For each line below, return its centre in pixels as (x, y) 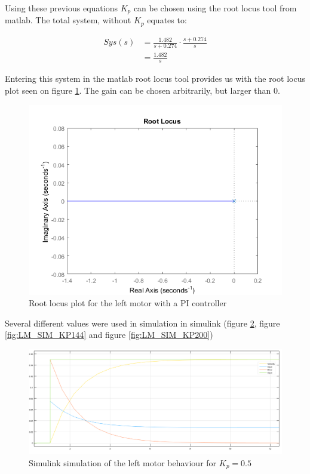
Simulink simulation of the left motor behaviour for (123, 462)
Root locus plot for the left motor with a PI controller (128, 303)
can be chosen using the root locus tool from (215, 8)
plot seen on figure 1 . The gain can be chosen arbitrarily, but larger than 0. (142, 90)
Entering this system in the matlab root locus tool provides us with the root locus (155, 79)
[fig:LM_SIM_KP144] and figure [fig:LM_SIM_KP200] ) (109, 335)
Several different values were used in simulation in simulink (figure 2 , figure (142, 323)
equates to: (167, 20)
